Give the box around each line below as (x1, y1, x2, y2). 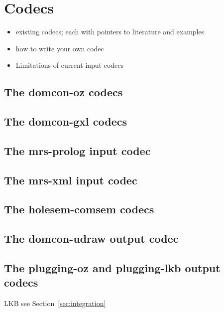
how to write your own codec (15, 43, 104, 53)
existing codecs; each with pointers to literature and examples (15, 26, 205, 37)
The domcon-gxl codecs (4, 114, 127, 129)
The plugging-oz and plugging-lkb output (4, 260, 221, 275)
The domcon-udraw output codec (4, 231, 179, 246)
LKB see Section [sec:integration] (4, 298, 106, 309)
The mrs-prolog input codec (4, 143, 151, 158)
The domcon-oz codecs (4, 84, 123, 100)
